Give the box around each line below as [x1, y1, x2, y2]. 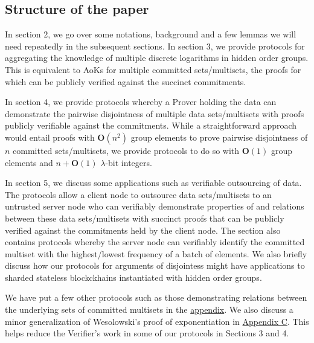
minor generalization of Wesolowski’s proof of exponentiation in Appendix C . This [5, 315, 309, 327]
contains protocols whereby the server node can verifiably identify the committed [5, 236, 305, 248]
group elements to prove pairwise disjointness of [130, 130, 308, 143]
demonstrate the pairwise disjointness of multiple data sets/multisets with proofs [5, 107, 304, 120]
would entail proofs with [5, 130, 95, 143]
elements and [5, 156, 53, 168]
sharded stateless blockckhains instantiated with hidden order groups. [5, 271, 262, 283]
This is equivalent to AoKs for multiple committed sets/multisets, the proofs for [5, 63, 301, 75]
